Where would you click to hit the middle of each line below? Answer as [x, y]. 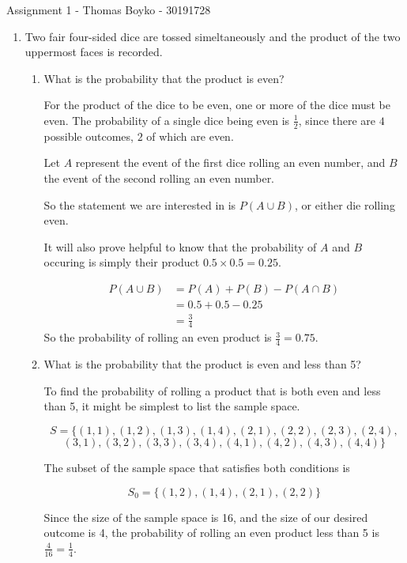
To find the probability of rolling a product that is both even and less [212, 390]
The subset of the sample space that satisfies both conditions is [197, 467]
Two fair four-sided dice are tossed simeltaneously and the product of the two [213, 36]
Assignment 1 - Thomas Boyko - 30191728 [109, 9]
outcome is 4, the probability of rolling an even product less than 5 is [211, 533]
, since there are [337, 120]
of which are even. [190, 136]
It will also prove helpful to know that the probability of [180, 246]
